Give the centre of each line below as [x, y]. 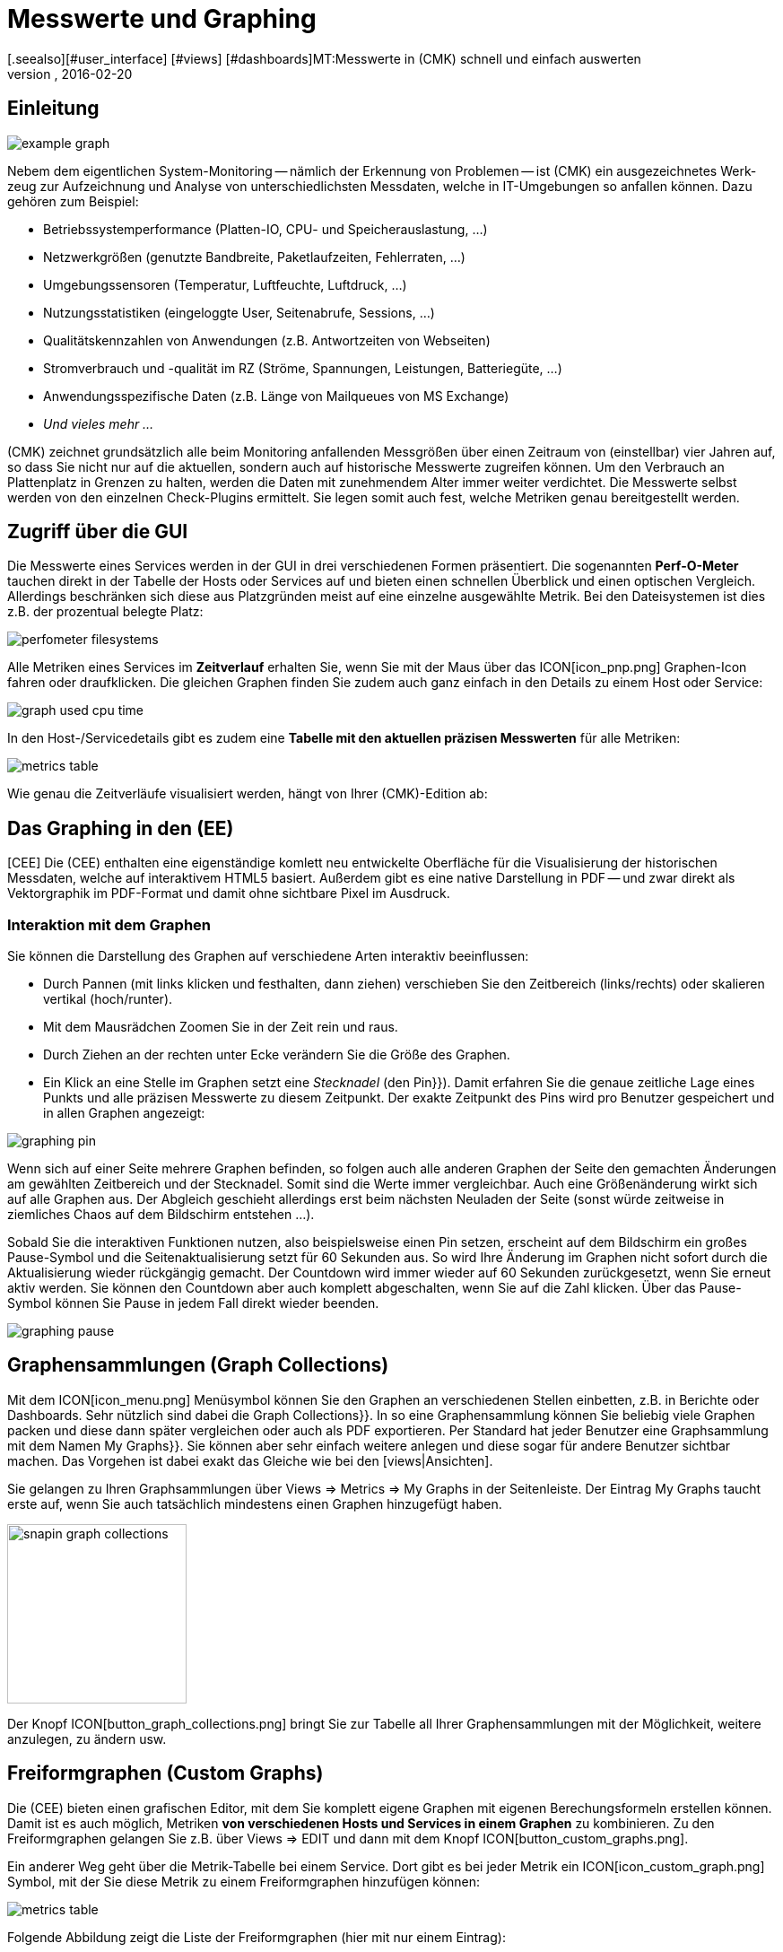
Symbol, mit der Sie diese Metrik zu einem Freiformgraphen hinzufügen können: [244, 1881]
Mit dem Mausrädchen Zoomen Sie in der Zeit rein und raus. [221, 1027]
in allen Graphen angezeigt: [124, 1113]
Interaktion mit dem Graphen [109, 924]
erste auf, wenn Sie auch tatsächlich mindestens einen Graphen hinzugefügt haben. [255, 1503]
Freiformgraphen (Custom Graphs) [165, 1773]
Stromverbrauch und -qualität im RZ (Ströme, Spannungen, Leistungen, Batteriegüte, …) [303, 368]
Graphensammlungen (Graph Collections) [198, 1365]
